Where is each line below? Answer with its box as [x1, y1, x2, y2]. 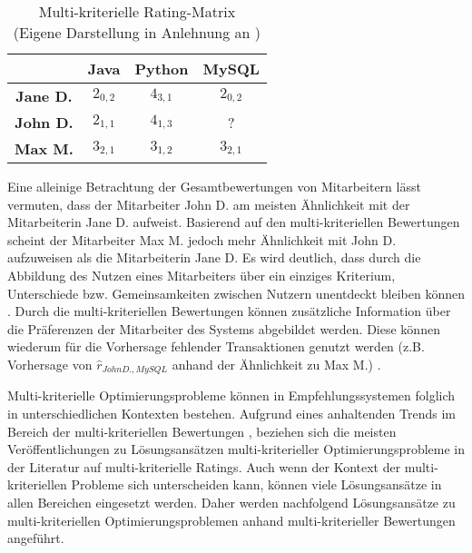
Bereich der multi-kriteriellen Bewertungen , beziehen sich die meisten [7, 421, 397, 440]
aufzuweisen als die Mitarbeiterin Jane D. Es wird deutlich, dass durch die [7, 248, 421, 267]
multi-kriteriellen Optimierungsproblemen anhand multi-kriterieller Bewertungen [7, 510, 456, 529]
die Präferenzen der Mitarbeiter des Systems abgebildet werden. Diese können [7, 319, 440, 338]
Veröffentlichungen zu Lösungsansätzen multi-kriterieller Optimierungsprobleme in [7, 439, 465, 459]
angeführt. [7, 528, 64, 548]
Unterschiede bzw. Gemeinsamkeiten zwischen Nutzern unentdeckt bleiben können [7, 283, 465, 302]
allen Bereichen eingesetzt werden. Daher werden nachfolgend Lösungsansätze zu [7, 492, 456, 511]
